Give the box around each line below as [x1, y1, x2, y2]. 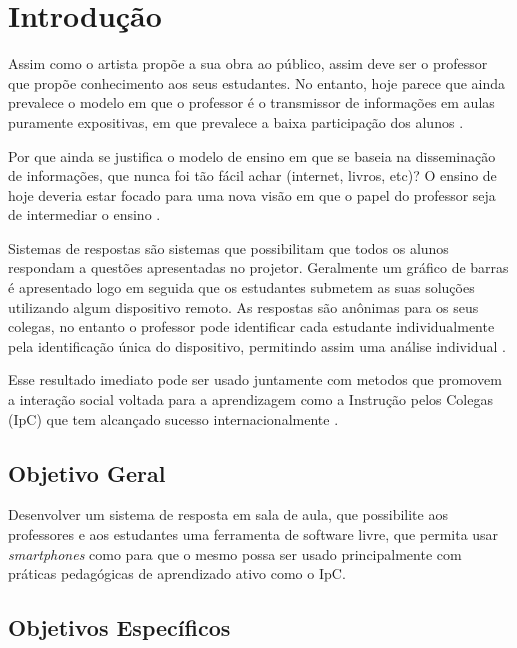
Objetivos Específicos [8, 612, 231, 643]
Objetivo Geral [8, 457, 166, 488]
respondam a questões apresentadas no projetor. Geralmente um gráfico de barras [8, 257, 509, 278]
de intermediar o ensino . [8, 204, 161, 225]
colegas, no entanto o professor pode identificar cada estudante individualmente [8, 316, 495, 337]
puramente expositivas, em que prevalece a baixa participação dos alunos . [8, 111, 464, 132]
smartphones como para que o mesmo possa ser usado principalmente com [8, 543, 462, 564]
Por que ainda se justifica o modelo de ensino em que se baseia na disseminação [8, 145, 496, 166]
